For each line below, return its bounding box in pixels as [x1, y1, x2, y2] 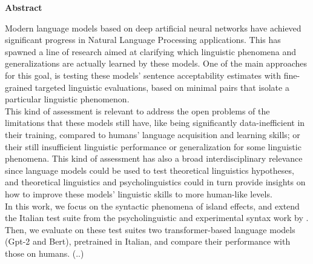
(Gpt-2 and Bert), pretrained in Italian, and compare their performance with [5, 235, 291, 248]
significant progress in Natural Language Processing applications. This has [5, 33, 281, 46]
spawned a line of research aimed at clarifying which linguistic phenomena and [5, 45, 297, 58]
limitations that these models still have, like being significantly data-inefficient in [5, 116, 305, 129]
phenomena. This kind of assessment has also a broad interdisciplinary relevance [5, 152, 303, 165]
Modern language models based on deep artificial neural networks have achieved [5, 21, 301, 34]
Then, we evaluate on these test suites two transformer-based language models [5, 223, 295, 236]
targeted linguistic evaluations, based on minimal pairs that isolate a [35, 81, 289, 93]
